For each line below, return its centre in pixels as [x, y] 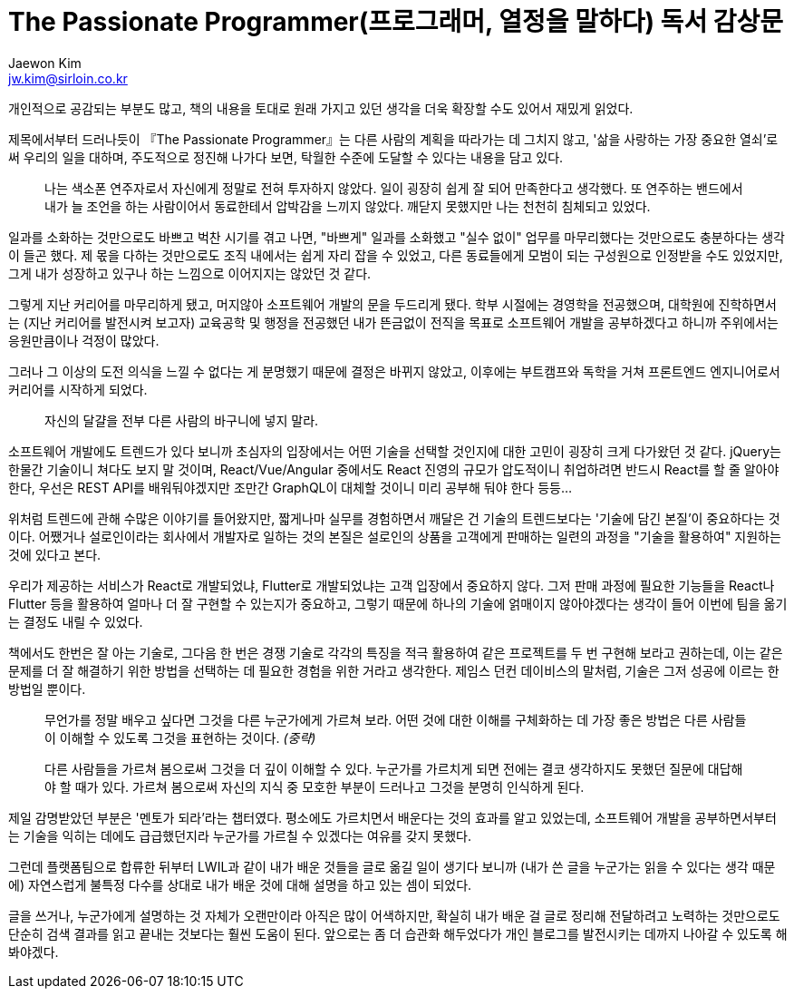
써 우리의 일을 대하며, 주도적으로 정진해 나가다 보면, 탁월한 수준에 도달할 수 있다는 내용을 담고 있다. [286, 157]
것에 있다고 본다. [55, 554]
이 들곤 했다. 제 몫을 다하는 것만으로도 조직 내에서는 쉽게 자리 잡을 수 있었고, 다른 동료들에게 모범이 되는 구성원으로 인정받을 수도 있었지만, [396, 255]
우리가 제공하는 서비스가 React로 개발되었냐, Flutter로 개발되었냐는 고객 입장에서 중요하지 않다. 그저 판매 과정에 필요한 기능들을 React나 [392, 585]
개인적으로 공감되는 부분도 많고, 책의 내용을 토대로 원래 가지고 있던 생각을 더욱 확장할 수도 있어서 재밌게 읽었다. [321, 108]
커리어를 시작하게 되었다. [78, 389]
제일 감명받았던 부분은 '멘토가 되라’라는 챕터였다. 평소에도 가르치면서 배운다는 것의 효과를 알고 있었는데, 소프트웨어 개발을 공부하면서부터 [392, 817]
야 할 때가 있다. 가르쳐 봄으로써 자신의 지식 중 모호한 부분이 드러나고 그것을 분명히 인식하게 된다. [315, 786]
